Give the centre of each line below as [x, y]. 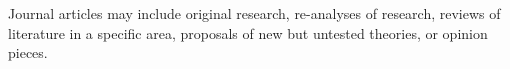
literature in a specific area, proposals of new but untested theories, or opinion [248, 32]
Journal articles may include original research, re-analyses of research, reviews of [254, 13]
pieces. [28, 52]
